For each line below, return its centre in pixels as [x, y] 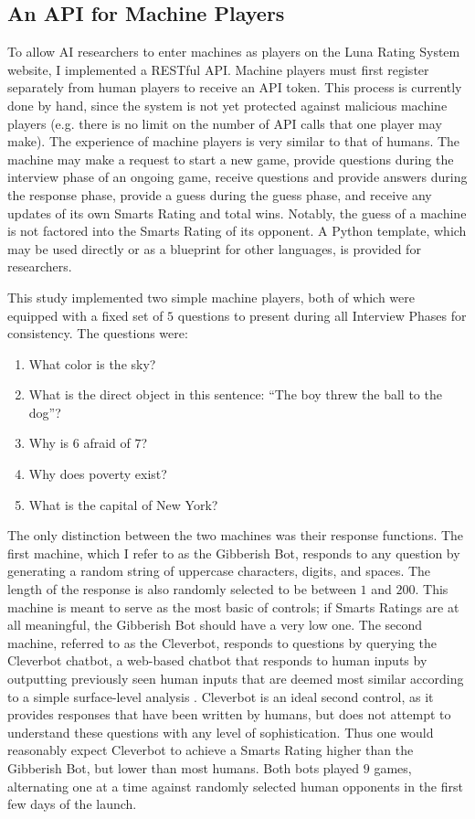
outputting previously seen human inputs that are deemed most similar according [236, 679]
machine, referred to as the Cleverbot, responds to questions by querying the [222, 642]
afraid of [107, 443]
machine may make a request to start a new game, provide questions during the [231, 159]
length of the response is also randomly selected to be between [182, 589]
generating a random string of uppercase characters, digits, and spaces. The [219, 571]
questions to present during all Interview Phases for [322, 315]
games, [393, 767]
